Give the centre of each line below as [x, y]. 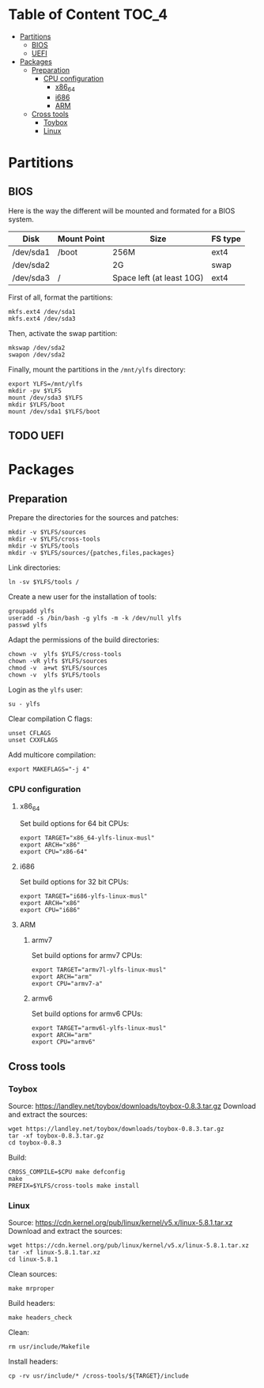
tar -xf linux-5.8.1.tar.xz [55, 1253]
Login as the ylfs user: [45, 690]
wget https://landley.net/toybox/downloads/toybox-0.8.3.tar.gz [116, 1129]
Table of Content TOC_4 [88, 15]
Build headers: [32, 1303]
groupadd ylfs [32, 611]
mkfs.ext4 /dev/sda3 [42, 319]
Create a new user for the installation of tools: [83, 597]
